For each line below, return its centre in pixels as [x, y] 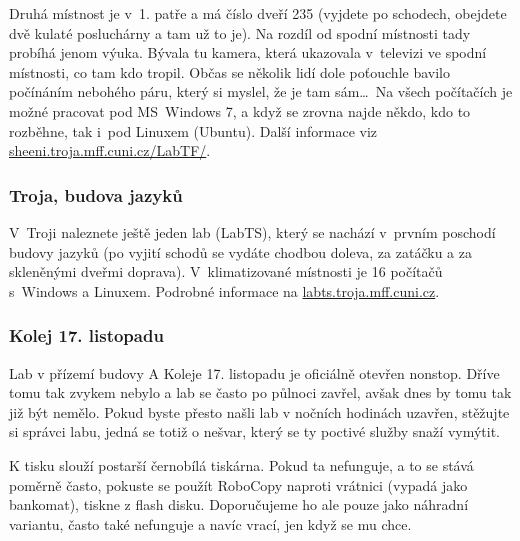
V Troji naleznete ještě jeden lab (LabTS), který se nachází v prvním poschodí [252, 231]
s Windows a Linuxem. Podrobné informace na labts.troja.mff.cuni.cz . [224, 290]
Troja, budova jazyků [96, 194]
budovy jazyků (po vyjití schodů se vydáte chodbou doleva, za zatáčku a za [240, 251]
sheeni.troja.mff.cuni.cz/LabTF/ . [110, 150]
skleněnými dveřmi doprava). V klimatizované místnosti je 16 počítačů [226, 271]
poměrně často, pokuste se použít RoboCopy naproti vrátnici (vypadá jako [238, 484]
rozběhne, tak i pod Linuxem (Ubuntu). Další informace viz [193, 130]
